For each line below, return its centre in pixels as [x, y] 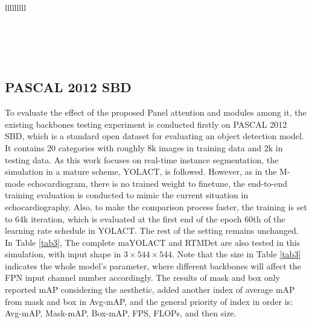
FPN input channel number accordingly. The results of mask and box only [142, 278]
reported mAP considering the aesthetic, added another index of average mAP [150, 290]
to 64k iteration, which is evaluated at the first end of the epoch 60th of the [145, 218]
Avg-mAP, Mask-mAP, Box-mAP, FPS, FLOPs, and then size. [121, 313]
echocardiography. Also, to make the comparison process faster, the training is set [156, 206]
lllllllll [16, 7]
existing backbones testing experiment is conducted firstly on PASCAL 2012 [146, 124]
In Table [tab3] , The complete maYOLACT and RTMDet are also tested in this [153, 242]
